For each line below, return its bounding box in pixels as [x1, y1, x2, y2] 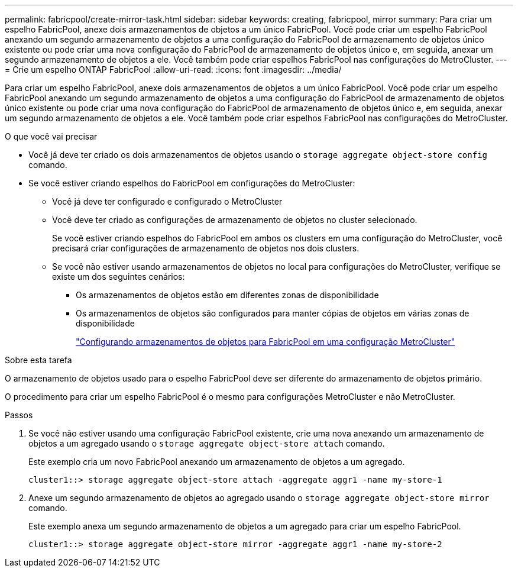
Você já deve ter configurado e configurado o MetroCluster [52, 196, 283, 206]
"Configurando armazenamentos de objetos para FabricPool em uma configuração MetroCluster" [76, 337, 455, 347]
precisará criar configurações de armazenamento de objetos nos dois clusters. [52, 243, 360, 253]
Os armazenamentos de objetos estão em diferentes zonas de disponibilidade [76, 290, 379, 300]
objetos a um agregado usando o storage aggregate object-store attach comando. [28, 438, 385, 448]
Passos [5, 410, 33, 420]
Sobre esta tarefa [5, 355, 72, 365]
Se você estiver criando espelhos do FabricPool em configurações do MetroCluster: [28, 178, 355, 188]
